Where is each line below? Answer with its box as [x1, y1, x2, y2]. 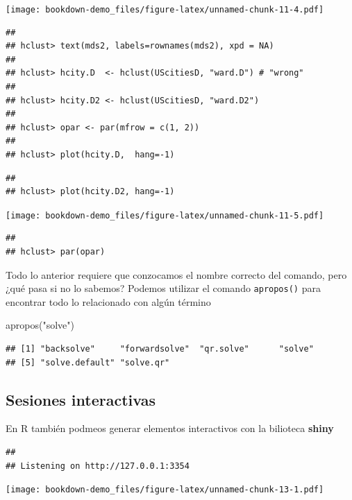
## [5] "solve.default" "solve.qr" [6, 357, 170, 368]
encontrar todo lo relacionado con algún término [6, 294, 211, 309]
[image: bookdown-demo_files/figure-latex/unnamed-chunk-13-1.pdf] [6, 485, 324, 495]
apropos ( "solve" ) [6, 318, 74, 332]
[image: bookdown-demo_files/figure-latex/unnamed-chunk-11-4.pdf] [6, 5, 324, 15]
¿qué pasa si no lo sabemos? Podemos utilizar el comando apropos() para [6, 281, 321, 295]
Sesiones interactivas [6, 388, 156, 410]
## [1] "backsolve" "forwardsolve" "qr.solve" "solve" [6, 344, 314, 354]
